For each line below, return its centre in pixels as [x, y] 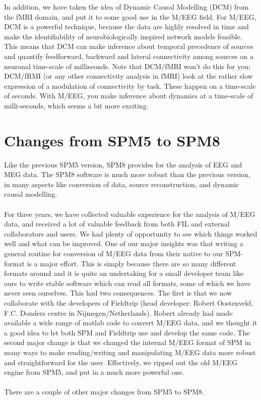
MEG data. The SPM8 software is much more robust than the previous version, [127, 174]
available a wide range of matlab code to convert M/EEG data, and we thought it [131, 323]
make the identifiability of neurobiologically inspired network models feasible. [123, 36]
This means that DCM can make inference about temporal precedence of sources [129, 46]
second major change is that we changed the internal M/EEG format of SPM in [127, 342]
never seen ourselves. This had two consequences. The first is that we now [118, 293]
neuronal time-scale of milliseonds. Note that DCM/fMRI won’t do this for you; [127, 66]
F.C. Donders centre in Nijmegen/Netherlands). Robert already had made [118, 312]
